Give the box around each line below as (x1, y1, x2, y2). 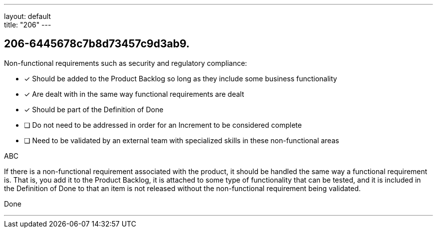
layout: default (4, 12, 51, 20)
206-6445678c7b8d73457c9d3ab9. (4, 37, 190, 50)
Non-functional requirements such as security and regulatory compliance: (4, 58, 247, 67)
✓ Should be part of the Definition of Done (24, 105, 164, 114)
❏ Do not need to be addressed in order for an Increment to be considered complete (24, 120, 302, 129)
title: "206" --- (4, 20, 51, 29)
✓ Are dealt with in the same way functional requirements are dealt (24, 89, 244, 98)
